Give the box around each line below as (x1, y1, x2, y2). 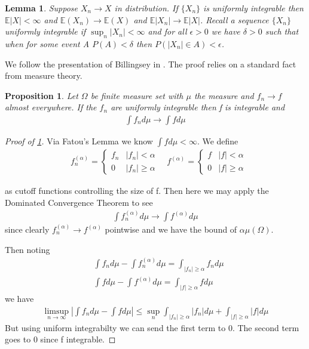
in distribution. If (114, 2, 178, 14)
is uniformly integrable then (203, 2, 304, 14)
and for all (148, 25, 187, 38)
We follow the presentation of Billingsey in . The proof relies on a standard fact (5, 57, 296, 70)
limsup (44, 307, 69, 316)
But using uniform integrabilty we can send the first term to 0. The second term (5, 321, 299, 333)
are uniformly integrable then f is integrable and (111, 101, 285, 113)
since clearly (5, 223, 50, 236)
